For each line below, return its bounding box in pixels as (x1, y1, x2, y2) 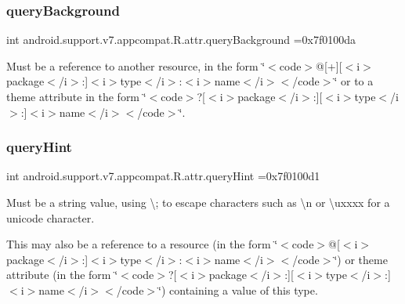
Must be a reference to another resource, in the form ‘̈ (6, 57, 266, 74)
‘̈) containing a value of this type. (158, 281, 318, 298)
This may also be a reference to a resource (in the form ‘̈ (6, 236, 278, 252)
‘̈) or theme (334, 251, 388, 267)
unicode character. (6, 209, 95, 226)
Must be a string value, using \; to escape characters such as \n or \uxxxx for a (6, 194, 390, 210)
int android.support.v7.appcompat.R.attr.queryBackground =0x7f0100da (6, 31, 356, 48)
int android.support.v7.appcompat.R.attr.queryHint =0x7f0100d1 (6, 168, 320, 184)
